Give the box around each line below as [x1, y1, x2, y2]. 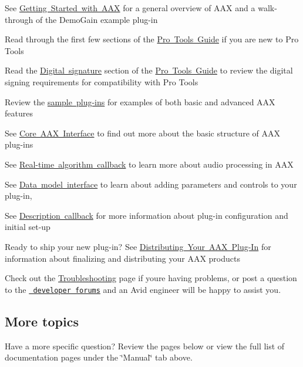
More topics [5, 312, 79, 330]
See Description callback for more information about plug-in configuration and [5, 209, 288, 221]
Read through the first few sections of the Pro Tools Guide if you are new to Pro [5, 33, 299, 45]
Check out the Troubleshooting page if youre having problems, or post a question [5, 272, 297, 284]
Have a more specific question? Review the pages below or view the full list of [5, 339, 285, 352]
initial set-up [5, 221, 51, 233]
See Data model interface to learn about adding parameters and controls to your [5, 178, 297, 190]
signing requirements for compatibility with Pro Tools [5, 75, 198, 88]
